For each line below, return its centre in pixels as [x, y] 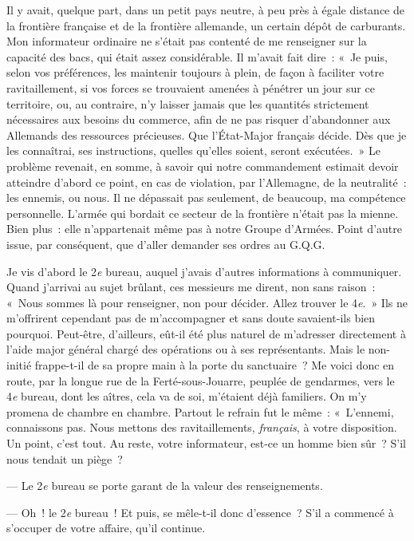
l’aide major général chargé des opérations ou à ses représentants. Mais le [186, 349]
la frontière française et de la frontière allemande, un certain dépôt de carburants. [206, 25]
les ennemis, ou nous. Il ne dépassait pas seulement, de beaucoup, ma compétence [206, 197]
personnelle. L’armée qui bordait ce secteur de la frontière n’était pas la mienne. [203, 213]
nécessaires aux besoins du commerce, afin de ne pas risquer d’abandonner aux [199, 119]
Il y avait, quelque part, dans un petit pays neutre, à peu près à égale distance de [205, 10]
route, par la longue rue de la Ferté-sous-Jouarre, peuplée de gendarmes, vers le [201, 380]
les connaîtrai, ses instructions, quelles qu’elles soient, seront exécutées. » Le [193, 150]
